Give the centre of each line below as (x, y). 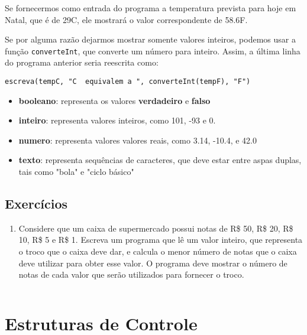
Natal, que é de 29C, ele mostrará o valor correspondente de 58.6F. (126, 19)
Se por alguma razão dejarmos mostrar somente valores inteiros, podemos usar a (150, 39)
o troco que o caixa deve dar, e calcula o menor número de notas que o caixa (158, 251)
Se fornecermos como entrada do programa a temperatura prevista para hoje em (151, 8)
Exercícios (36, 204)
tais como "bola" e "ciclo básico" (76, 172)
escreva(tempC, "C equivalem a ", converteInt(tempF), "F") (128, 82)
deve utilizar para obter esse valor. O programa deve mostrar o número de (153, 263)
